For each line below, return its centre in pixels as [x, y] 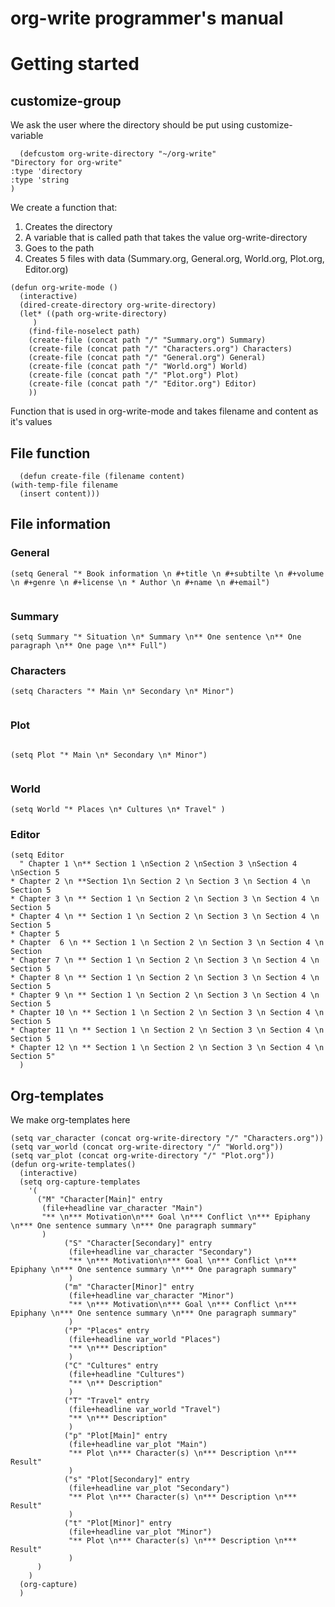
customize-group [66, 100]
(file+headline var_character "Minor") [151, 1295]
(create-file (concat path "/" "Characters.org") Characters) [160, 349]
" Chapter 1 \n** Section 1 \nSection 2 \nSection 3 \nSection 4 [158, 864]
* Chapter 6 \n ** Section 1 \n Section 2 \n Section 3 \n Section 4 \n [167, 943]
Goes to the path [59, 248]
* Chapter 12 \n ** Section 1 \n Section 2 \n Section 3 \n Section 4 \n [167, 1048]
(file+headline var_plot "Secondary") [149, 1488]
